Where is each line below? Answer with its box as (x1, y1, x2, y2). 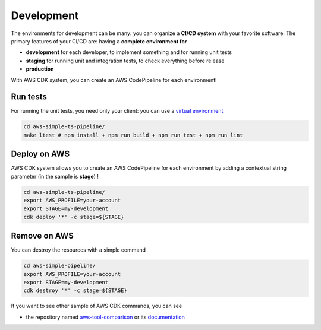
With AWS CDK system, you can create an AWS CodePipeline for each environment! (11, 76, 217, 83)
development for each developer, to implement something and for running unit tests (26, 49, 232, 56)
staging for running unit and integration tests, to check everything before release (26, 57, 225, 64)
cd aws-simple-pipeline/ (23, 262, 96, 269)
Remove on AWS (11, 231, 74, 241)
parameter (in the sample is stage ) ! (11, 173, 99, 180)
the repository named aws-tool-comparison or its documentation (26, 313, 185, 321)
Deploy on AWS (11, 149, 70, 159)
